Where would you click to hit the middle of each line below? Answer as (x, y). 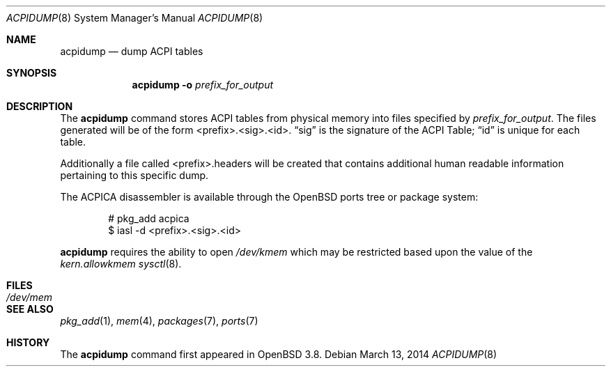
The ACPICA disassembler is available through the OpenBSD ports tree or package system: (269, 197)
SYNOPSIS (32, 73)
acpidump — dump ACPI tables (132, 51)
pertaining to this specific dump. (134, 175)
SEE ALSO (30, 309)
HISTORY (28, 342)
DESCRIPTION (40, 106)
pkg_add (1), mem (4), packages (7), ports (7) (159, 321)
